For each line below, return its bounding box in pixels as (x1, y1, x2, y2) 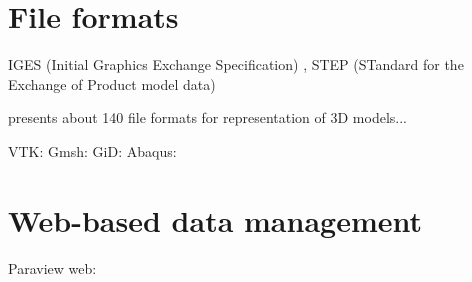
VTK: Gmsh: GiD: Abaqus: (8, 140, 177, 161)
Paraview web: (8, 257, 97, 278)
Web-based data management (8, 199, 423, 240)
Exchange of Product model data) (8, 73, 216, 94)
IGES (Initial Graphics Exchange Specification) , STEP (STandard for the (8, 54, 464, 75)
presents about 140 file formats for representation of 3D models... (8, 107, 407, 128)
